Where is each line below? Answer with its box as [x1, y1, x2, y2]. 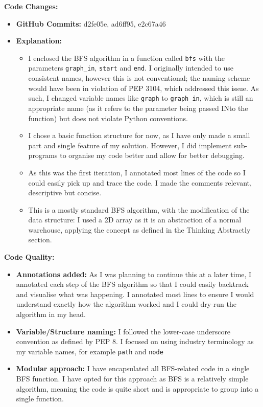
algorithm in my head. [16, 309, 86, 320]
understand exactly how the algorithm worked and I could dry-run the [16, 299, 236, 309]
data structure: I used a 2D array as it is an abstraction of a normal [28, 214, 242, 225]
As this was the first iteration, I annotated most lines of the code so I [28, 167, 246, 177]
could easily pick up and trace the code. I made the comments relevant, [28, 177, 252, 188]
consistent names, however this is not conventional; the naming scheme [28, 73, 250, 83]
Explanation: [16, 35, 62, 46]
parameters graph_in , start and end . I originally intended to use [28, 62, 234, 73]
